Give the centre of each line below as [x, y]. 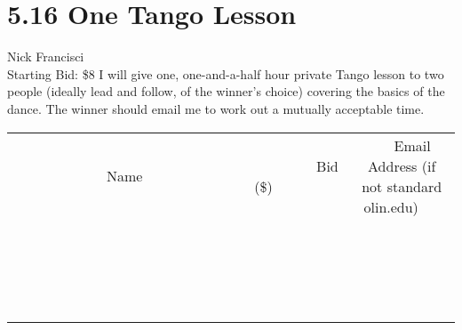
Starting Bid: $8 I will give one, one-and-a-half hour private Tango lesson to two [226, 73]
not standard [402, 186]
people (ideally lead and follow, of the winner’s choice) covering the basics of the [226, 91]
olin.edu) [391, 206]
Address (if [402, 165]
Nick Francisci [46, 56]
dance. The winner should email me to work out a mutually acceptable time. [216, 108]
